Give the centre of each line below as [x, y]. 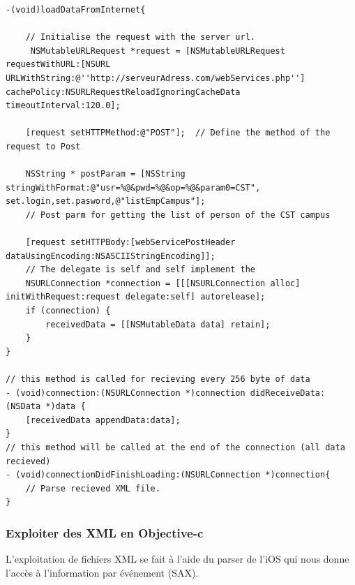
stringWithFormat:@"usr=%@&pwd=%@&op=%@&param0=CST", [133, 187]
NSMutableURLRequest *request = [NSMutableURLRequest [158, 51]
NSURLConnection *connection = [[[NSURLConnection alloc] [163, 283]
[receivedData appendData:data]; [103, 420]
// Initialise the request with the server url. [140, 37]
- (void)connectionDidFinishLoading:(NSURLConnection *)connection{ [168, 475]
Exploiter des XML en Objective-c [105, 532]
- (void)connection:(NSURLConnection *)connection [126, 393]
